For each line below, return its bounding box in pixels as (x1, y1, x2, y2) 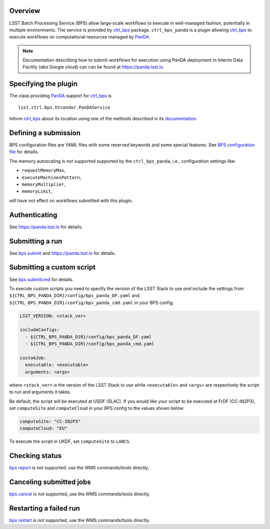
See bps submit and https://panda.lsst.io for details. (9, 250, 116, 256)
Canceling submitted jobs (9, 478, 91, 486)
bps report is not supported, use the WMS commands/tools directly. (9, 465, 149, 471)
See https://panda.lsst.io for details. (9, 223, 83, 230)
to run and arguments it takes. (9, 389, 71, 395)
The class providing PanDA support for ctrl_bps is (9, 93, 112, 99)
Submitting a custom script (9, 263, 96, 272)
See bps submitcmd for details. (9, 276, 73, 283)
